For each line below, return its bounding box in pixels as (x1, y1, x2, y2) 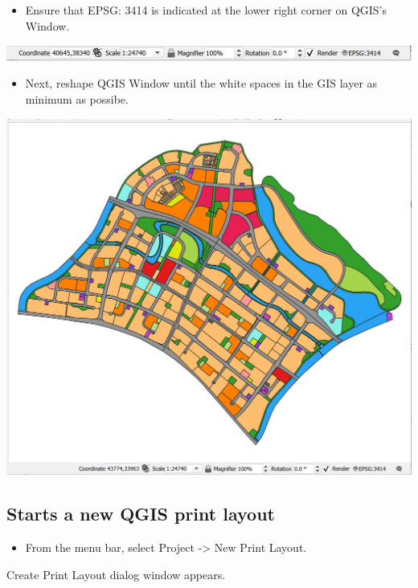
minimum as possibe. (25, 91, 129, 108)
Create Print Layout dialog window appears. (6, 566, 226, 582)
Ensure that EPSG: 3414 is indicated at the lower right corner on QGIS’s (25, 2, 387, 18)
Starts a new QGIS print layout (6, 501, 275, 526)
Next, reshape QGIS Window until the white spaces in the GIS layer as (25, 75, 378, 92)
